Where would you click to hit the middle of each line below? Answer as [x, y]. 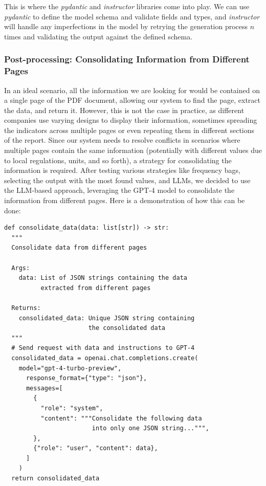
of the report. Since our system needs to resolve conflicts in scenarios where [122, 140]
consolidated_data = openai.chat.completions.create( [105, 358]
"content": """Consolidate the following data [121, 418]
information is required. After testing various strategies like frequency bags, [122, 170]
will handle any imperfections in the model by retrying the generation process [126, 26]
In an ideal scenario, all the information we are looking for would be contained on [132, 90]
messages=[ [44, 388]
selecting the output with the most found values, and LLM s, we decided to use [127, 180]
